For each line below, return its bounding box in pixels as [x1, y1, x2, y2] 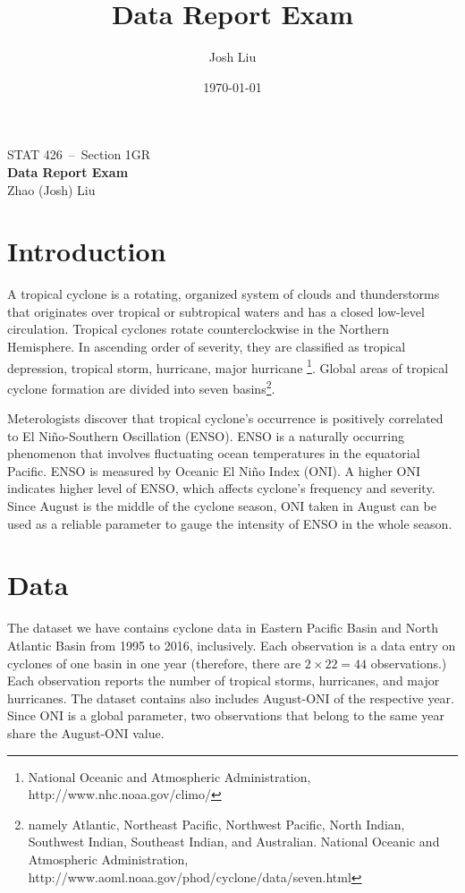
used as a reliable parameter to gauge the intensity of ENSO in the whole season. [7, 514, 452, 532]
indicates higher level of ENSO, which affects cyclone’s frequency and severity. [7, 479, 435, 498]
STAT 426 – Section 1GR [7, 145, 151, 164]
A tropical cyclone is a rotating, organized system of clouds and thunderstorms [7, 285, 440, 303]
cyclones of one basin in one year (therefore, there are [7, 653, 301, 672]
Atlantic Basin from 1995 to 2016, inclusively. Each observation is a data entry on [7, 635, 456, 654]
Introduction [7, 233, 166, 269]
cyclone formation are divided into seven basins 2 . [7, 376, 275, 397]
